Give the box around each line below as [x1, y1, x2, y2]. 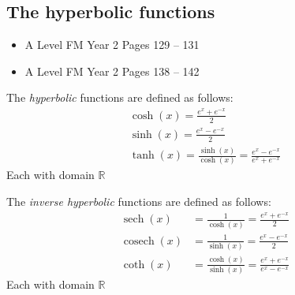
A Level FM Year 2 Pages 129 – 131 [24, 36, 200, 53]
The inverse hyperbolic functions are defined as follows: [6, 192, 271, 209]
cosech [123, 235, 155, 247]
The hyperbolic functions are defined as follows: [6, 89, 233, 106]
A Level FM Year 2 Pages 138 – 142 [24, 62, 200, 79]
